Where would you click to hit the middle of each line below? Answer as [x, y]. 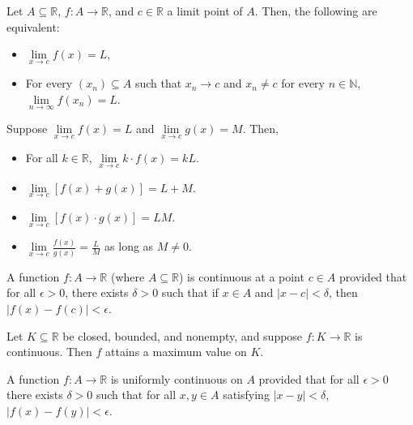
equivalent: [33, 26]
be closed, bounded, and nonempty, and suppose [183, 335]
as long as [129, 246]
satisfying [246, 395]
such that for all [136, 395]
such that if [190, 292]
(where [128, 276]
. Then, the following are [316, 11]
